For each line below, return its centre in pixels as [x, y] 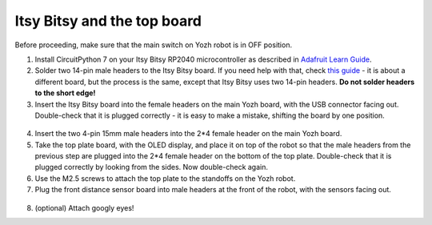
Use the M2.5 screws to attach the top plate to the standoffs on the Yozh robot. [165, 178]
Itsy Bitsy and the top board [108, 21]
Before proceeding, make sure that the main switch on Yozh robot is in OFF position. [153, 45]
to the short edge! [65, 93]
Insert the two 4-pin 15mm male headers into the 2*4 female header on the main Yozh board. [188, 134]
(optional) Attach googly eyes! [84, 207]
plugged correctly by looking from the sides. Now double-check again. [151, 167]
